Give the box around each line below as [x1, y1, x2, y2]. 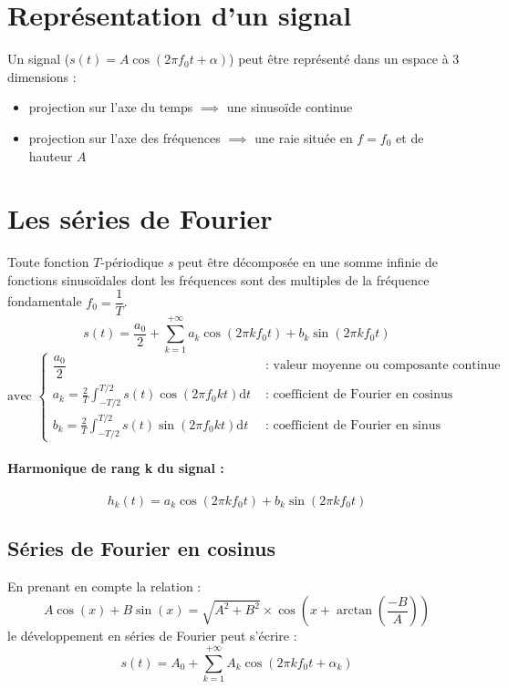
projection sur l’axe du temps [28, 98, 193, 117]
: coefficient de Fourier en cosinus [264, 388, 453, 402]
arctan [336, 604, 372, 618]
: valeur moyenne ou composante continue [264, 359, 501, 373]
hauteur [28, 146, 73, 165]
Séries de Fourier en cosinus [7, 534, 275, 562]
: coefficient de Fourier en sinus [264, 418, 441, 432]
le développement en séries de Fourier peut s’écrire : [7, 626, 297, 645]
